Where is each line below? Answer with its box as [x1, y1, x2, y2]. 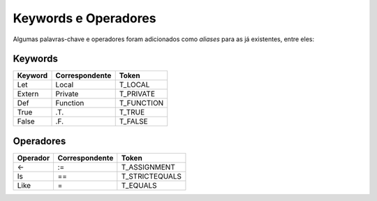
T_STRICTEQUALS [121, 171, 182, 181]
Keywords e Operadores [13, 10, 156, 26]
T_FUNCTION [119, 98, 164, 108]
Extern [17, 89, 39, 99]
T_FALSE [119, 117, 148, 126]
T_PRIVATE [119, 89, 156, 99]
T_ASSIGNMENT [121, 162, 176, 172]
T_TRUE [119, 107, 145, 117]
